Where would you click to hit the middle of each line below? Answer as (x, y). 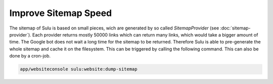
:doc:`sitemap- (235, 28)
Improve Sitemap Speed (61, 13)
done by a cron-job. (30, 56)
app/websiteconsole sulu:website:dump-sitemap (79, 69)
